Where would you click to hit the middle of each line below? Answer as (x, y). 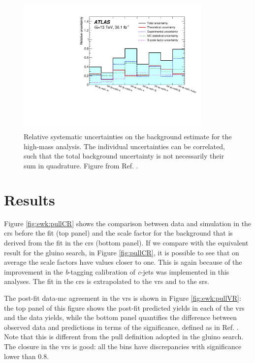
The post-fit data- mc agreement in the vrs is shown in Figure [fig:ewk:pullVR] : (123, 298)
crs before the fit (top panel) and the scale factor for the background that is (118, 233)
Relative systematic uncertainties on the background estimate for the (128, 137)
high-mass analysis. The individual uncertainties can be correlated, (124, 146)
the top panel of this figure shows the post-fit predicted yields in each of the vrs (124, 307)
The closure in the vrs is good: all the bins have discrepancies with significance (123, 346)
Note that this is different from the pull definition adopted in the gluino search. (124, 337)
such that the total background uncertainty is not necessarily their (124, 156)
